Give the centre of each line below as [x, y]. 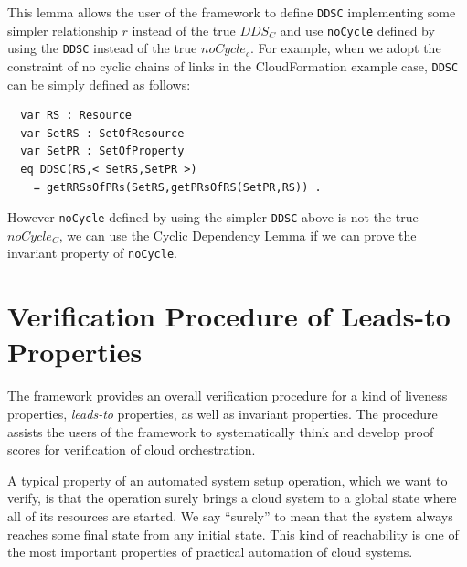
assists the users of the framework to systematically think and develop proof [221, 431]
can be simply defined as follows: [99, 84]
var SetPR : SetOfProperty [102, 151]
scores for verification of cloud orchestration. [132, 449]
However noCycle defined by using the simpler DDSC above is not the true [213, 217]
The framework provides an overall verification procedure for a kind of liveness [228, 396]
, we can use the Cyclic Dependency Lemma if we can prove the [238, 235]
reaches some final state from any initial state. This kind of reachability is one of [233, 534]
